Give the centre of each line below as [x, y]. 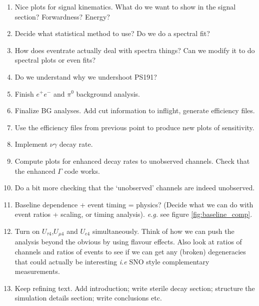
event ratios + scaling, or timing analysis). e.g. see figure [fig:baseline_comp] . [133, 214]
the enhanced [35, 171]
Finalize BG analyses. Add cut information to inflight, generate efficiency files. [135, 110]
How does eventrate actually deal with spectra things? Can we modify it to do [135, 50]
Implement [31, 144]
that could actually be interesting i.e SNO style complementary [112, 261]
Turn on [27, 231]
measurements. [37, 271]
